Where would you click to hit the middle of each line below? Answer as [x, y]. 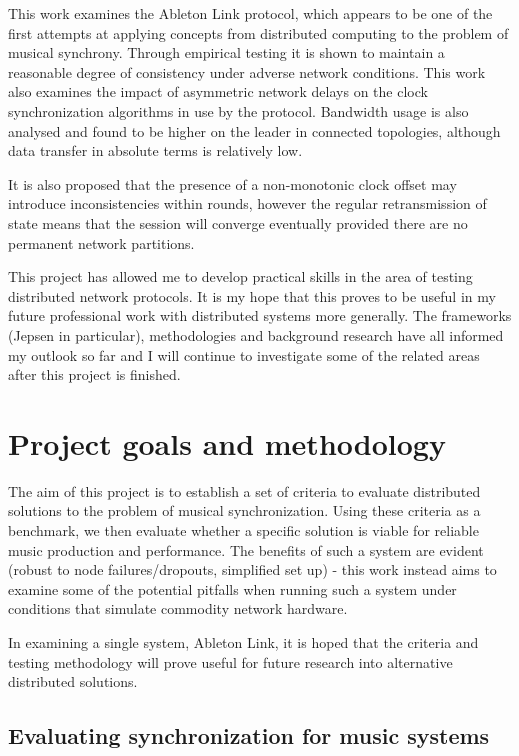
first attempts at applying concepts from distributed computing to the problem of [258, 32]
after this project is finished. [94, 374]
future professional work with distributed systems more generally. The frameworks [260, 315]
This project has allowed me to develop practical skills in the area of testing [240, 276]
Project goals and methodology [227, 442]
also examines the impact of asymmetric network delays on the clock [218, 91]
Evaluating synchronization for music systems [249, 735]
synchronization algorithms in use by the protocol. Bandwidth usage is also [238, 110]
